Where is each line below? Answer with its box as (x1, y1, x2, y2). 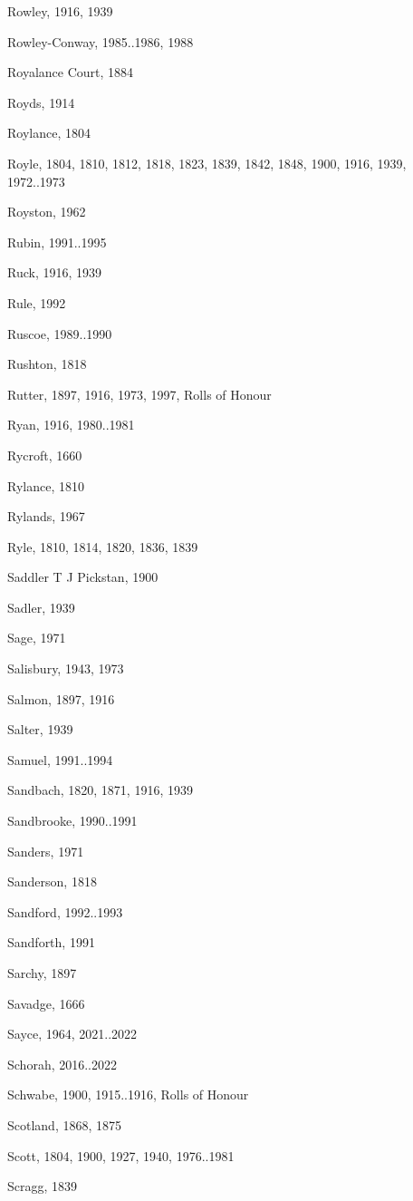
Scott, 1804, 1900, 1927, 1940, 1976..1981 (7, 1146, 235, 1165)
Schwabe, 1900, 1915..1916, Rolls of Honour (7, 1085, 249, 1104)
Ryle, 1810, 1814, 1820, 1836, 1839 (7, 537, 198, 556)
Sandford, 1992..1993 (7, 902, 123, 921)
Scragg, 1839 (7, 1177, 78, 1196)
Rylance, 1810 (7, 476, 84, 495)
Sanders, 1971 (7, 841, 84, 860)
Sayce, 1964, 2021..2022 (7, 1024, 138, 1043)
